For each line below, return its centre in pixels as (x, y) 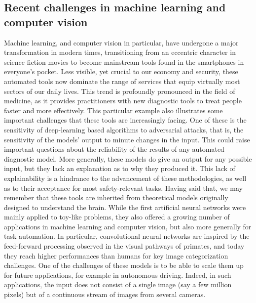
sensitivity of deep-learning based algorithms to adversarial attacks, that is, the (124, 129)
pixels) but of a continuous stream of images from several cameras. (105, 294)
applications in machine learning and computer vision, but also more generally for (128, 226)
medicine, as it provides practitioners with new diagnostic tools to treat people (123, 101)
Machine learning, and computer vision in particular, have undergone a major (121, 42)
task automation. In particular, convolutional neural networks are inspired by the (127, 236)
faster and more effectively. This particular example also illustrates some (113, 110)
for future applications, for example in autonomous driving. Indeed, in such (118, 275)
